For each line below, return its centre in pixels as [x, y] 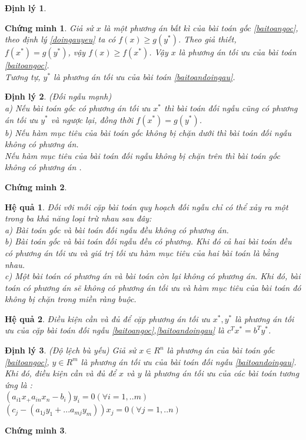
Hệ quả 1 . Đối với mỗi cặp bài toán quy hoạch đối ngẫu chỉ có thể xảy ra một [147, 206]
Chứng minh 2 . [36, 186]
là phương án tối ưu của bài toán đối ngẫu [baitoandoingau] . [189, 361]
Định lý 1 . [26, 8]
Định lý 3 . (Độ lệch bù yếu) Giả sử [71, 350]
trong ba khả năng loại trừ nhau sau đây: [78, 218]
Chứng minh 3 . [36, 430]
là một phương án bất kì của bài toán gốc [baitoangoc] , [201, 27]
